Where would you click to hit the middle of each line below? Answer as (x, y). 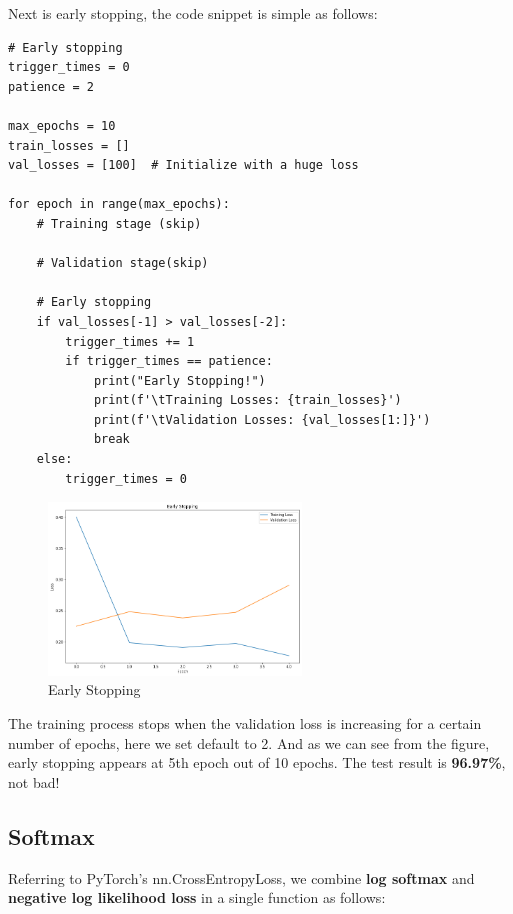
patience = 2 (51, 86)
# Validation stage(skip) (122, 263)
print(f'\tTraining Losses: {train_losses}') (247, 400)
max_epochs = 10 (62, 125)
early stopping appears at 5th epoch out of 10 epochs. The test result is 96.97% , (257, 762)
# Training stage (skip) (119, 223)
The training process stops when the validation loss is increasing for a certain (245, 722)
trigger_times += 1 (130, 341)
